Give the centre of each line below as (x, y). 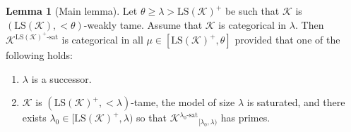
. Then (309, 24)
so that (151, 118)
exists (34, 118)
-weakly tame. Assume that (143, 24)
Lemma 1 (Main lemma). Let (72, 11)
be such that (252, 11)
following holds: (39, 55)
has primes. (245, 118)
